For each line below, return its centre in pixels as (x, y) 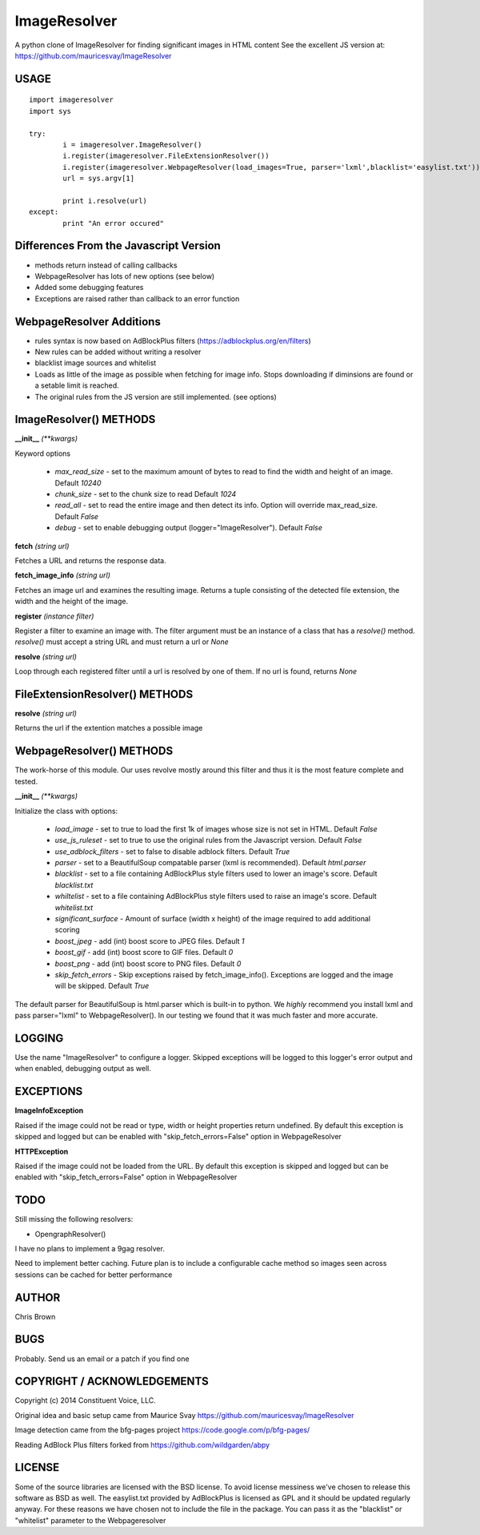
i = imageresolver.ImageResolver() (132, 145)
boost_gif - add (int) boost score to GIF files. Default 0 (144, 953)
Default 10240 (78, 483)
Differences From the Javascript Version (118, 246)
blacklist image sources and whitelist (96, 363)
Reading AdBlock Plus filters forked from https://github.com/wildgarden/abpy (142, 1444)
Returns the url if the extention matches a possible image (109, 728)
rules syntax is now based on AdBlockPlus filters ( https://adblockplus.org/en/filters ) (173, 340)
